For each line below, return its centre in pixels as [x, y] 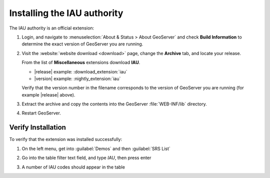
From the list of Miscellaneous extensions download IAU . [81, 62]
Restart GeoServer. [41, 113]
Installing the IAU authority [66, 13]
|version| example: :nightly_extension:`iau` [77, 78]
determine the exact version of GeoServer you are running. [82, 44]
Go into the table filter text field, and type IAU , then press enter [86, 158]
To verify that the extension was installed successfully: [66, 139]
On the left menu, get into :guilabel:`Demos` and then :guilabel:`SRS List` [96, 148]
